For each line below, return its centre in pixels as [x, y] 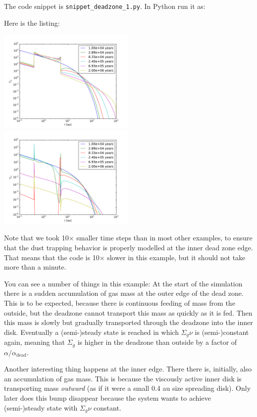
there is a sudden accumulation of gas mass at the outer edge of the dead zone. [124, 293]
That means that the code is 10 [52, 257]
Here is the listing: [32, 23]
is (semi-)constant [222, 332]
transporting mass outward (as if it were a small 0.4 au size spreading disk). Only [128, 388]
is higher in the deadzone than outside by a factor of [157, 342]
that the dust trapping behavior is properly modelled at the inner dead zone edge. [128, 248]
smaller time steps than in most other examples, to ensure [164, 238]
